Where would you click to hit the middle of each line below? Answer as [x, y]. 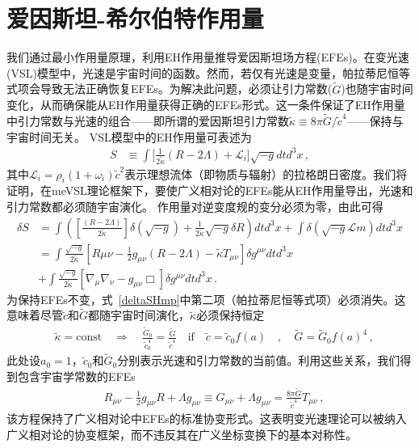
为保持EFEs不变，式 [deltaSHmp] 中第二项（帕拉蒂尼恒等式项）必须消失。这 [206, 299]
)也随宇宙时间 [377, 89]
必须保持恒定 [230, 315]
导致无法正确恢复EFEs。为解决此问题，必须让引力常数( [186, 89]
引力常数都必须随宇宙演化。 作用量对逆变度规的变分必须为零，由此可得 [195, 206]
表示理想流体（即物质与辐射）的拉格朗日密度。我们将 [266, 173]
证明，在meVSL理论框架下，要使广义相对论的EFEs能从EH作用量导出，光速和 [210, 190]
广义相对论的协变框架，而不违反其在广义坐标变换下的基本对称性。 [182, 434]
